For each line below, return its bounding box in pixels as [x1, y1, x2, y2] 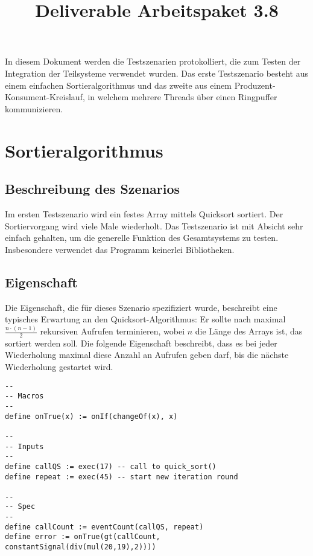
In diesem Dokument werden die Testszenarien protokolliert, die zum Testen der [5, 55, 301, 68]
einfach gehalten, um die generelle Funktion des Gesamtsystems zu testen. [5, 231, 279, 244]
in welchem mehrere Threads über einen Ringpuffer [87, 91, 277, 103]
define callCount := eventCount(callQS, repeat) [5, 522, 204, 531]
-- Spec [5, 502, 36, 511]
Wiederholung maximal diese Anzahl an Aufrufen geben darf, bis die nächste [5, 348, 289, 361]
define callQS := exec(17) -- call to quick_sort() [5, 462, 217, 471]
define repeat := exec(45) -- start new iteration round [5, 472, 238, 481]
